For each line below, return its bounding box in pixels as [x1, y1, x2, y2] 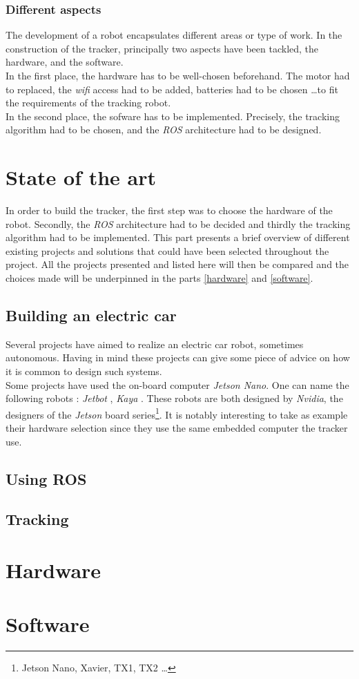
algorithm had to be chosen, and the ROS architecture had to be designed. [6, 122, 322, 137]
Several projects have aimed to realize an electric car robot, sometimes [6, 336, 304, 351]
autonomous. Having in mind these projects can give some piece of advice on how [6, 350, 350, 365]
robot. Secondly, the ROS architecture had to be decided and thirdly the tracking [6, 216, 351, 231]
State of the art [6, 163, 157, 191]
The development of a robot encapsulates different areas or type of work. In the [6, 28, 342, 42]
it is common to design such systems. [6, 364, 162, 379]
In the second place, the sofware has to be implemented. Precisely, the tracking [6, 108, 340, 123]
